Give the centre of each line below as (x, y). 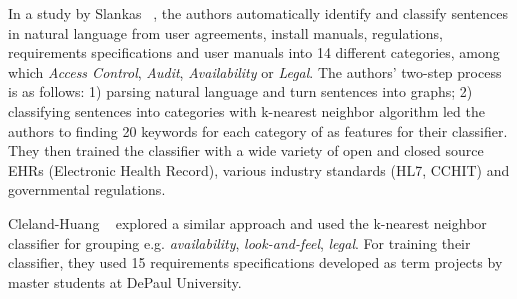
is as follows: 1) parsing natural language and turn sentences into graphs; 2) (240, 91)
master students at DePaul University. (125, 281)
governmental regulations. (87, 189)
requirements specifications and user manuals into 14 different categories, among (254, 52)
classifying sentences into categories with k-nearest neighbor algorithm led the (246, 110)
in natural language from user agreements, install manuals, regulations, (225, 32)
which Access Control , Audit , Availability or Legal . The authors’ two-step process (255, 71)
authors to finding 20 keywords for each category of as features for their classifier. (258, 130)
